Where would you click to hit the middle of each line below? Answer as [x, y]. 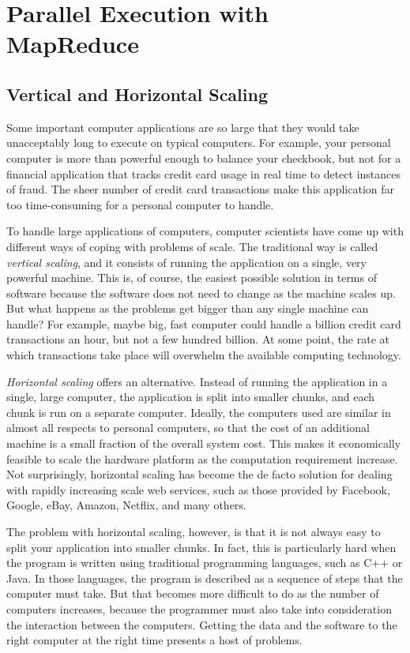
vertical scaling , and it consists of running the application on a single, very [186, 262]
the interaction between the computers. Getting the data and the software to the [202, 624]
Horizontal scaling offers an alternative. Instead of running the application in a [197, 381]
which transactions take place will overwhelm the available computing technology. [204, 355]
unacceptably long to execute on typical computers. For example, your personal [199, 143]
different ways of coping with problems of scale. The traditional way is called [192, 246]
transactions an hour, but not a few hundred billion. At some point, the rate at [198, 339]
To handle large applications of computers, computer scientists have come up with [205, 231]
